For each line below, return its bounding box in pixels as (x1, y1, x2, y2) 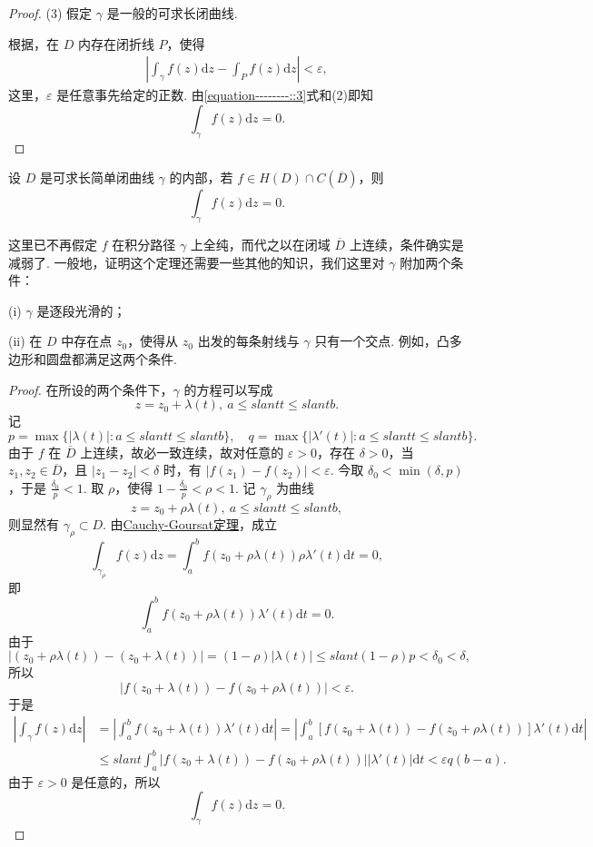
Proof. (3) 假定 (8, 4, 93, 22)
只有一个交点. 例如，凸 (314, 331, 450, 350)
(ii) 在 (8, 331, 43, 350)
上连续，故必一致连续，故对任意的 (80, 442, 284, 461)
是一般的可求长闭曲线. (106, 4, 238, 22)
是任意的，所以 (71, 772, 161, 791)
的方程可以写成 (183, 379, 273, 399)
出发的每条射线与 (197, 331, 300, 350)
